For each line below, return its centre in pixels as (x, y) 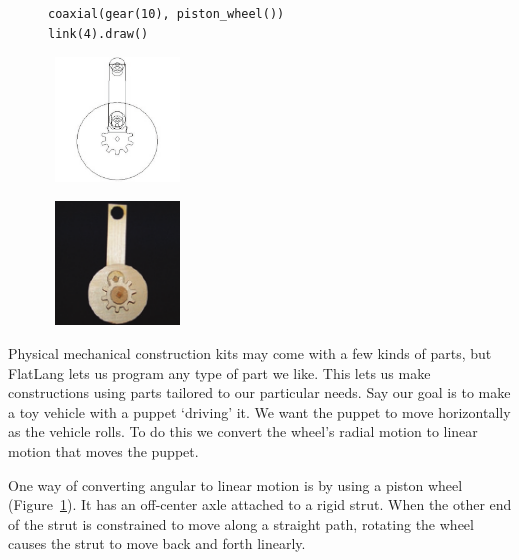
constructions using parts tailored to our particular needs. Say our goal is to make (259, 392)
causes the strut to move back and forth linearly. (157, 543)
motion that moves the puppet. (103, 450)
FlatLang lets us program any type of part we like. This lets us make (219, 372)
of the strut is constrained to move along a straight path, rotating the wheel (241, 523)
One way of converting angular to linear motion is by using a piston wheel (235, 484)
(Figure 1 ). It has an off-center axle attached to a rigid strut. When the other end (260, 504)
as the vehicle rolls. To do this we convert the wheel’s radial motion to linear (243, 431)
